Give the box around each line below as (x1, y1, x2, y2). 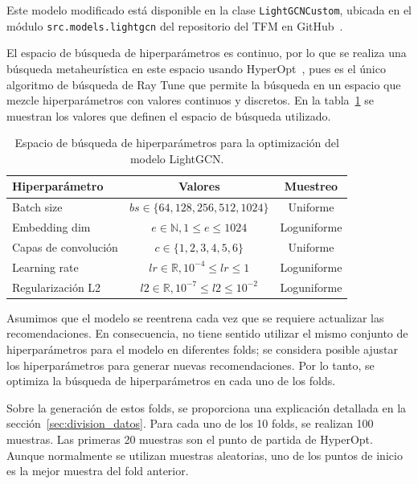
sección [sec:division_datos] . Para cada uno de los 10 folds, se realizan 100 (6, 415, 374, 432)
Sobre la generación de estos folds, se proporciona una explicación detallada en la (6, 399, 407, 416)
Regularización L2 (12, 278, 101, 295)
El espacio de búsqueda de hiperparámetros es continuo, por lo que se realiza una (6, 44, 407, 61)
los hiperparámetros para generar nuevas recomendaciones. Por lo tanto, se (6, 356, 375, 373)
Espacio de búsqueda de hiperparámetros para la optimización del (14, 134, 339, 151)
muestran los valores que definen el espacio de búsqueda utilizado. (6, 107, 331, 124)
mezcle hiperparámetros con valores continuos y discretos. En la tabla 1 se (6, 92, 374, 109)
